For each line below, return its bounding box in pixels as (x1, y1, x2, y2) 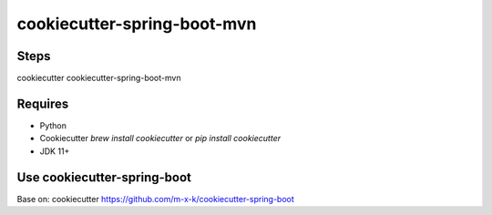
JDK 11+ (39, 146, 70, 157)
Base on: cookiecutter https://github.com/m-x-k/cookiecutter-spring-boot (16, 193, 295, 204)
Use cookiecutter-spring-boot (16, 169, 191, 185)
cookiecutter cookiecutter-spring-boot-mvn (16, 73, 181, 84)
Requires (16, 96, 69, 111)
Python (39, 119, 67, 131)
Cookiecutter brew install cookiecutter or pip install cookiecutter (39, 133, 282, 144)
